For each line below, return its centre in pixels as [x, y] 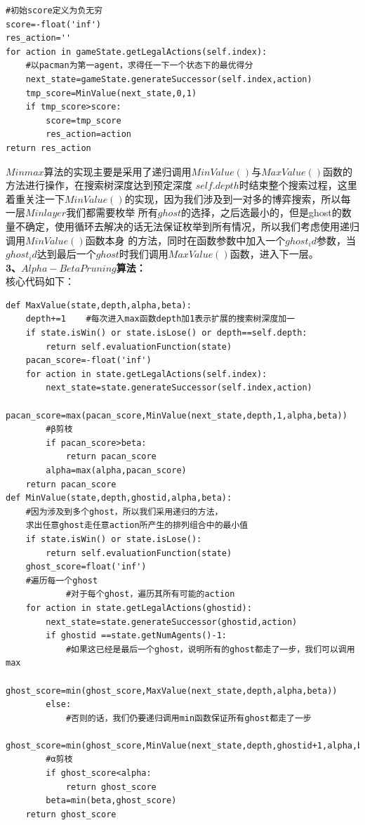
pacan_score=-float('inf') [88, 361]
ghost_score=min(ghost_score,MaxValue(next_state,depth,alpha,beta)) [172, 691]
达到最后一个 [66, 254]
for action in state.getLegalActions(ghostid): [139, 608]
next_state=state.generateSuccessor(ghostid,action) [172, 622]
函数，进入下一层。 [274, 254]
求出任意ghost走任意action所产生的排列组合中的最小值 [137, 526]
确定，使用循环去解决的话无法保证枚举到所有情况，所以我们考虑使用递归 [192, 226]
